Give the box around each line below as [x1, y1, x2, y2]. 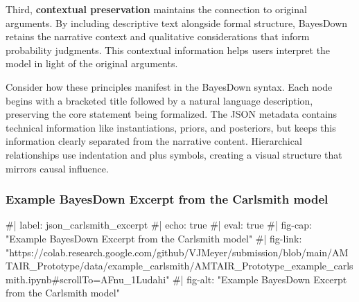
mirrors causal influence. [6, 161, 109, 175]
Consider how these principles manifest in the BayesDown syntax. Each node [6, 79, 333, 94]
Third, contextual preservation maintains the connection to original [6, 2, 307, 16]
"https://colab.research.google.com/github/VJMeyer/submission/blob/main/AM [6, 245, 349, 259]
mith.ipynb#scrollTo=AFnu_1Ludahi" [6, 272, 170, 286]
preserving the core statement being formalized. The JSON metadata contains [6, 107, 338, 121]
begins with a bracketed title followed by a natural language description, [6, 93, 313, 107]
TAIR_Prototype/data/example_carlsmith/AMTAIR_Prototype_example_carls [6, 258, 353, 273]
